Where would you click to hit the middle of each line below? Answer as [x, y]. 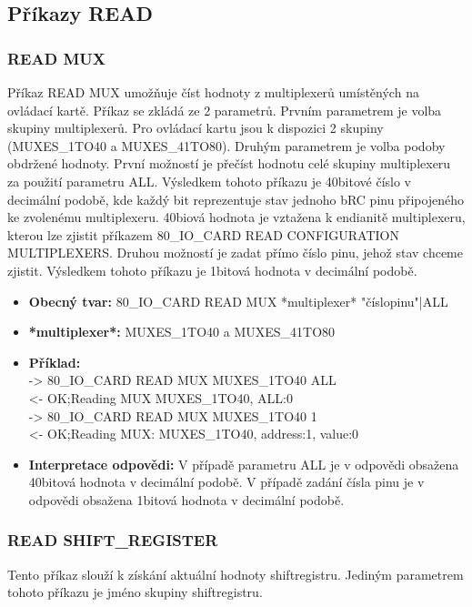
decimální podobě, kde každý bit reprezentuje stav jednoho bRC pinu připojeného [236, 199]
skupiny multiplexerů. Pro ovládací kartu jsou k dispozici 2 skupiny [196, 128]
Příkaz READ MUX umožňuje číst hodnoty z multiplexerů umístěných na [213, 92]
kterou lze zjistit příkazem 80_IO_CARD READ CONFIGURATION [203, 234]
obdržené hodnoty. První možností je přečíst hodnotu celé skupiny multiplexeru [229, 163]
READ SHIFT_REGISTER [113, 540]
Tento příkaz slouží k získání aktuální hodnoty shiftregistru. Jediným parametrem [236, 574]
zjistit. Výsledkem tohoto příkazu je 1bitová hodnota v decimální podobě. [212, 270]
